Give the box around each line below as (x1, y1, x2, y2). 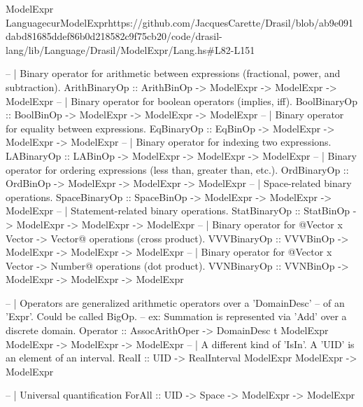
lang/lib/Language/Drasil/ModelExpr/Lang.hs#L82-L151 (6, 42, 255, 57)
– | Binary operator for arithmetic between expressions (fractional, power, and (6, 66, 341, 81)
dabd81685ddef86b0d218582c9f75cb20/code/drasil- (6, 29, 222, 43)
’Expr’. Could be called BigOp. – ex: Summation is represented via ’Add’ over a (6, 309, 347, 324)
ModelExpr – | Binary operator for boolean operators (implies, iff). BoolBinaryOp (6, 93, 357, 108)
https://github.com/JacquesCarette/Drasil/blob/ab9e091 (108, 15, 354, 29)
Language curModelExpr (6, 15, 108, 29)
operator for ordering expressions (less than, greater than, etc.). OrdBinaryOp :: (6, 162, 349, 177)
